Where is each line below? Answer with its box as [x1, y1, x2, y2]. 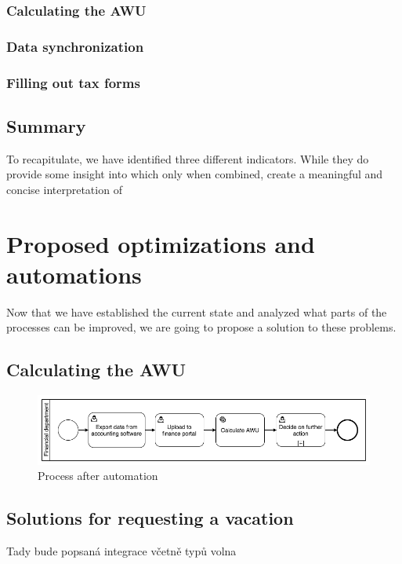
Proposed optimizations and [6, 227, 315, 259]
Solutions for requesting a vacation [6, 506, 294, 530]
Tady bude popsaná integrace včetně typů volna [6, 542, 237, 559]
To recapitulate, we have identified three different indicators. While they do [6, 150, 369, 167]
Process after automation [38, 467, 158, 484]
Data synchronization [6, 36, 144, 56]
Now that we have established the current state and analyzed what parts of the [6, 303, 387, 320]
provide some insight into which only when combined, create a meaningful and [6, 166, 383, 182]
